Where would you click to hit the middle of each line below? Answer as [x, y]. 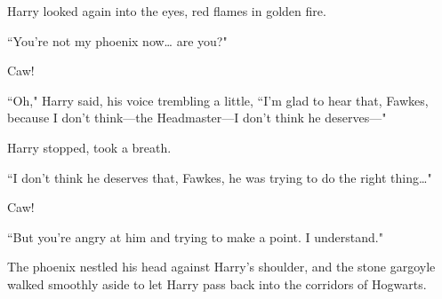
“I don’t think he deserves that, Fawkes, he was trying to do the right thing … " [220, 177]
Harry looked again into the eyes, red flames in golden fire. [167, 11]
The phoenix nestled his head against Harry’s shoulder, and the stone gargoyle [221, 267]
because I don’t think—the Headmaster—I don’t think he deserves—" [197, 118]
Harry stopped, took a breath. [89, 147]
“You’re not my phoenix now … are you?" [117, 40]
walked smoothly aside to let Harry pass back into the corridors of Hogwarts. [217, 283]
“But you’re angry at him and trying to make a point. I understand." [195, 236]
